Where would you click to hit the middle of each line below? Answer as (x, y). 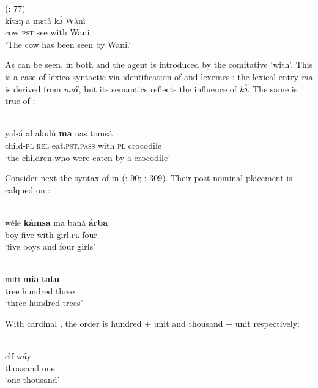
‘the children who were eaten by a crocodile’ (87, 157)
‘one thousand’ (32, 380)
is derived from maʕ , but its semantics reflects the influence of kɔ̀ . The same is (151, 88)
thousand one (30, 367)
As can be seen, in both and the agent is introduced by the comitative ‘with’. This (159, 65)
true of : (20, 101)
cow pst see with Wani (47, 32)
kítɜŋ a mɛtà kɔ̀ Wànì (45, 20)
